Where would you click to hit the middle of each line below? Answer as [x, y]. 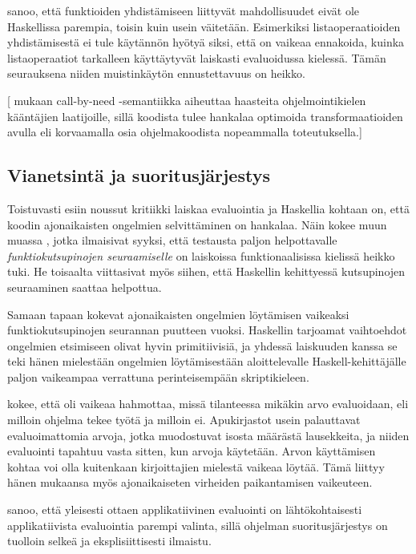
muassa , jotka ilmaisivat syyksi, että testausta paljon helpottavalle [172, 240]
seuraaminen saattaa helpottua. [85, 287]
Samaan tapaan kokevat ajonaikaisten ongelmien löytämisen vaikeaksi [178, 314]
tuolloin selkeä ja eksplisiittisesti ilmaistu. [109, 541]
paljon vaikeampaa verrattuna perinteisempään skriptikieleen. [158, 376]
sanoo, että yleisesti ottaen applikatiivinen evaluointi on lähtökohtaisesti [185, 510]
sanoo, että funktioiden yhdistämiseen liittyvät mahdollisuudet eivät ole [184, 10]
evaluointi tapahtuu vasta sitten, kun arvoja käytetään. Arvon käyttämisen [192, 451]
